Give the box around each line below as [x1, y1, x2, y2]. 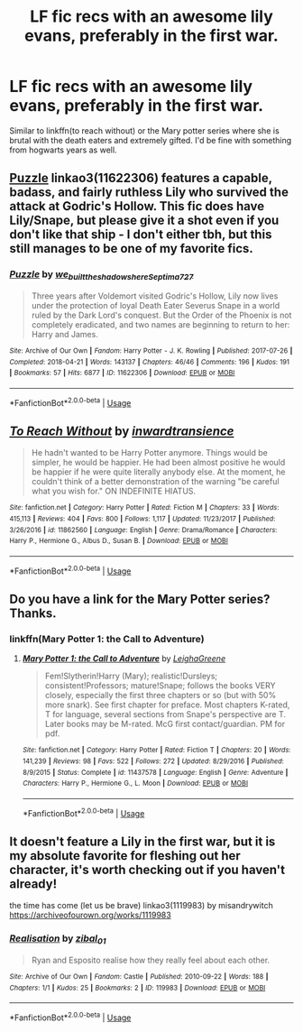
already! [9, 876, 58, 891]
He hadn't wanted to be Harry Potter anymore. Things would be [31, 447, 268, 458]
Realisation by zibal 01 [9, 932, 106, 946]
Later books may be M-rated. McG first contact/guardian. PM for [44, 719, 286, 730]
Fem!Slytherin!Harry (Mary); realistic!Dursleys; [44, 670, 218, 682]
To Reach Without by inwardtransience [9, 423, 234, 438]
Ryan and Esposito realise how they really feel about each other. [31, 954, 271, 965]
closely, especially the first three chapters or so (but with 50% [44, 690, 277, 701]
